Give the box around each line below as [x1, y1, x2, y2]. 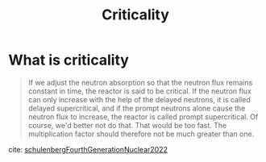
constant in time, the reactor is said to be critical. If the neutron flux [27, 86, 252, 96]
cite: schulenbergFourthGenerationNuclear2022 [8, 144, 168, 154]
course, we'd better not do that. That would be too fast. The [27, 120, 227, 130]
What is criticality [8, 51, 129, 69]
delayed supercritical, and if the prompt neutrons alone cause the [27, 103, 246, 113]
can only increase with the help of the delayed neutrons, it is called [27, 94, 251, 104]
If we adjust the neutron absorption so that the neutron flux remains [27, 77, 253, 87]
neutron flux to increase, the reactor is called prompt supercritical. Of [27, 111, 259, 122]
